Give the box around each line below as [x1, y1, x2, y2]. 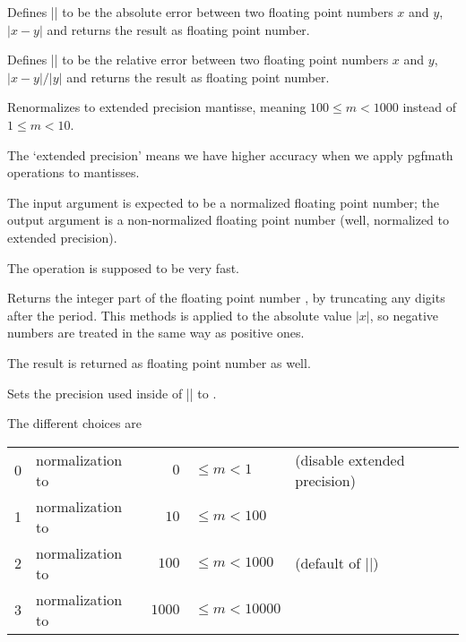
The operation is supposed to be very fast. [7, 258, 239, 277]
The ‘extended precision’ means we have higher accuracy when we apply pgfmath [7, 145, 453, 164]
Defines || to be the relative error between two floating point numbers [7, 50, 389, 69]
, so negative [369, 305, 439, 324]
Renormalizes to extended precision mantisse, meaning [7, 98, 306, 116]
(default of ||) [295, 552, 379, 574]
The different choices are [7, 414, 142, 432]
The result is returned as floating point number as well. [7, 353, 311, 372]
